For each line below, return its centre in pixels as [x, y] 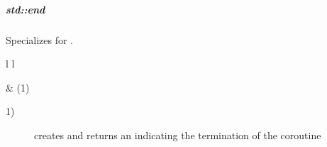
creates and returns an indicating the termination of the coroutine [178, 135]
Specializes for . [40, 39]
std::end [26, 9]
